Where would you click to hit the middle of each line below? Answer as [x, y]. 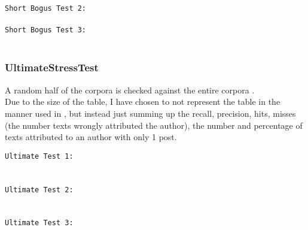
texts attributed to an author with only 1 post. [91, 137]
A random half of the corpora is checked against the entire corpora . [130, 90]
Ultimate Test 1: [39, 156]
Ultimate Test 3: [39, 223]
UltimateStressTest [52, 67]
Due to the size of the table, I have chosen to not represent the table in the [143, 102]
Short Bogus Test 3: [46, 30]
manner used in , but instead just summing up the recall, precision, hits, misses [150, 113]
